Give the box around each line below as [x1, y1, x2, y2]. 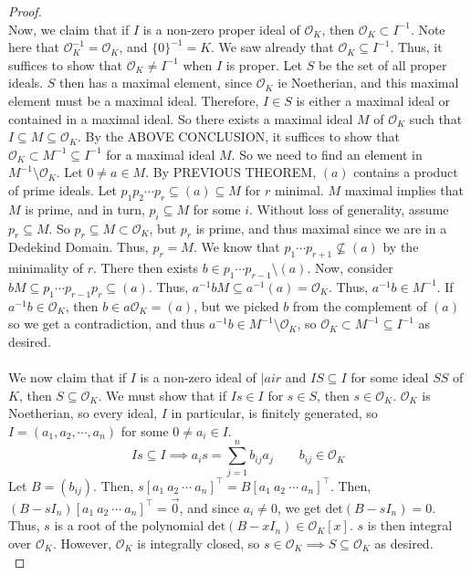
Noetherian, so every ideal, [8, 403, 158, 423]
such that [409, 109, 463, 128]
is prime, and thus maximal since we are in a [195, 218, 447, 237]
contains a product [353, 162, 458, 182]
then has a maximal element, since [59, 73, 253, 92]
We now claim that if [8, 368, 127, 387]
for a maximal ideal [106, 144, 215, 163]
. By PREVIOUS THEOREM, [145, 162, 317, 182]
